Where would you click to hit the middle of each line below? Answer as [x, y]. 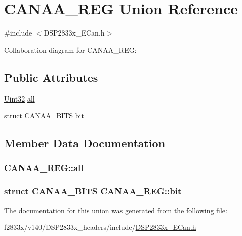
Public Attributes [51, 77]
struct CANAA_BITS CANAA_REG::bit [93, 191]
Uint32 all [19, 98]
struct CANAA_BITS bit [44, 115]
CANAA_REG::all [44, 168]
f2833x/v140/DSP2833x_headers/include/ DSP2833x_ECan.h [100, 227]
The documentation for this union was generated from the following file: [116, 210]
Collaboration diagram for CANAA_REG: [70, 49]
